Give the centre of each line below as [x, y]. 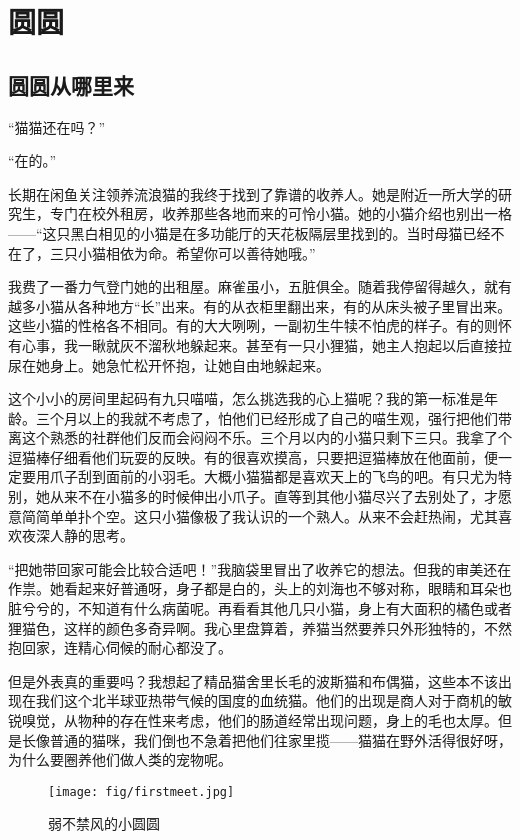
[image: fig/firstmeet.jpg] [141, 791]
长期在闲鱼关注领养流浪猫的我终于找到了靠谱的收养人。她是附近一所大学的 [253, 193]
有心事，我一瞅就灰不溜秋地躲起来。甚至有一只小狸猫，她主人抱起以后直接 [253, 344]
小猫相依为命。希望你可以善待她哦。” [196, 252]
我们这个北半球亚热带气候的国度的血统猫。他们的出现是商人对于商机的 [266, 700]
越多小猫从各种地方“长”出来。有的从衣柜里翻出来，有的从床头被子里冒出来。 [260, 305]
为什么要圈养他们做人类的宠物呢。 [120, 759]
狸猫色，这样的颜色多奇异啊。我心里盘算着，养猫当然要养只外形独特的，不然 [260, 627]
